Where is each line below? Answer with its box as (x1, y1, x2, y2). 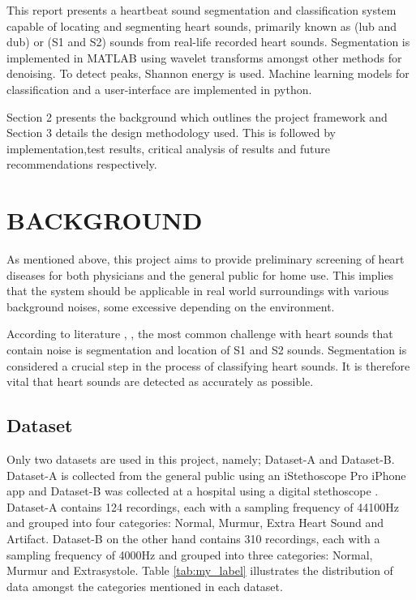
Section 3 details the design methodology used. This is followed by (6, 124, 336, 141)
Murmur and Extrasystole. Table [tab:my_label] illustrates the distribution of (6, 562, 393, 579)
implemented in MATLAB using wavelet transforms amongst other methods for (6, 49, 402, 66)
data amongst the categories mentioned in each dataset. (6, 577, 283, 594)
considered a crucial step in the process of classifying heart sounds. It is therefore (6, 357, 410, 374)
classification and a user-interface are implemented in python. (6, 80, 312, 97)
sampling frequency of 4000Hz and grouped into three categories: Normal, (6, 546, 373, 563)
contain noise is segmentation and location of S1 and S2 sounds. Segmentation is (6, 341, 407, 358)
